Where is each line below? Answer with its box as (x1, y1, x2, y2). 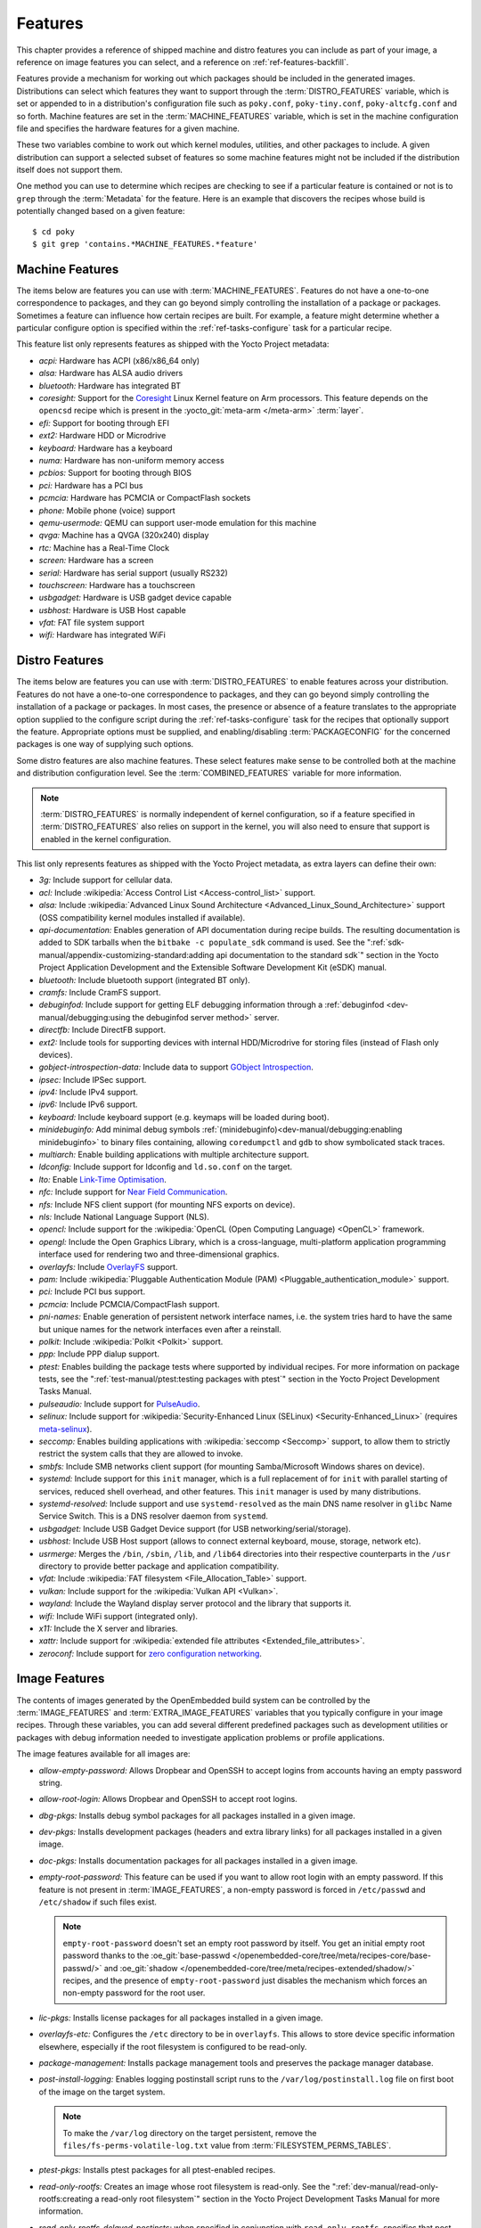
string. (38, 1777, 62, 1788)
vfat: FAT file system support (38, 618, 145, 628)
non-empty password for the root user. (62, 1987, 206, 1998)
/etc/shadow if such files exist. (38, 1896, 158, 1907)
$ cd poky (32, 226, 75, 236)
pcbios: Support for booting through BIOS (38, 468, 192, 479)
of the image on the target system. (38, 2086, 166, 2097)
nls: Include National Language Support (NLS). (38, 1212, 209, 1222)
